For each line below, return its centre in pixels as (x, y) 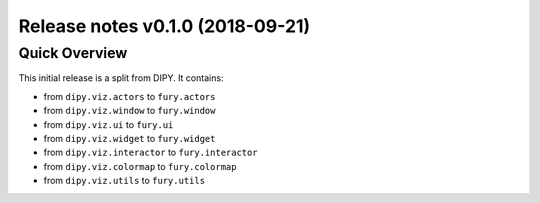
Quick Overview (73, 53)
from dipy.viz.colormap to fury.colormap (140, 166)
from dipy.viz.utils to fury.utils (124, 181)
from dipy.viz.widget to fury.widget (129, 138)
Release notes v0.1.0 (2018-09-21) (164, 26)
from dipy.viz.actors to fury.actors (129, 96)
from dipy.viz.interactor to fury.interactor (151, 152)
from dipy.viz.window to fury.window (129, 111)
